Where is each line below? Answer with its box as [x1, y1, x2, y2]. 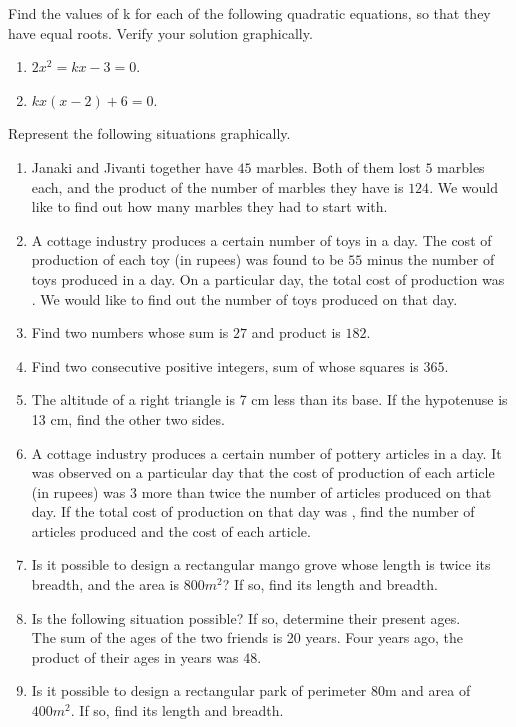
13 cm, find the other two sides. [31, 408, 225, 429]
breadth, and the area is [31, 574, 179, 595]
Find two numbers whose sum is [31, 322, 229, 343]
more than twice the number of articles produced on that [141, 481, 492, 502]
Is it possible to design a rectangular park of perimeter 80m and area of [31, 680, 471, 701]
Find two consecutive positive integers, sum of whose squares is [31, 355, 419, 376]
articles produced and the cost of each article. [31, 520, 311, 541]
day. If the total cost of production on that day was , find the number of [31, 501, 475, 522]
